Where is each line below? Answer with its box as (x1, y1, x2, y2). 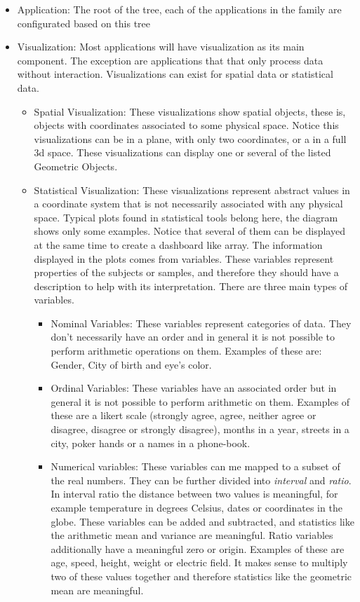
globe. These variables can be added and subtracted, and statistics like (51, 514, 354, 528)
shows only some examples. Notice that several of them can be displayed (34, 224, 345, 238)
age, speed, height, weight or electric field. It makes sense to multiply (51, 555, 348, 570)
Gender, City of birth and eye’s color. (51, 357, 212, 371)
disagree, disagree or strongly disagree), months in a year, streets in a (51, 422, 349, 437)
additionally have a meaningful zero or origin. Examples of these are (51, 541, 345, 556)
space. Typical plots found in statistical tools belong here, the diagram (34, 210, 338, 224)
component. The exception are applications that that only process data (17, 53, 324, 67)
